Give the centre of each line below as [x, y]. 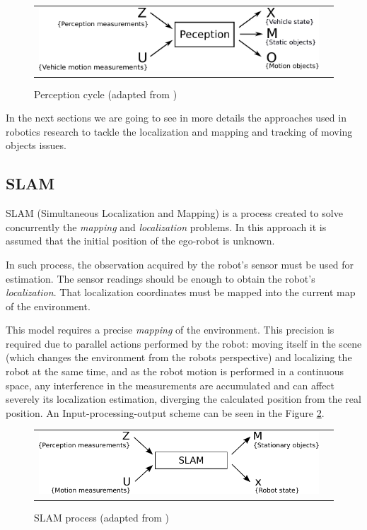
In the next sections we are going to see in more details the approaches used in [176, 118]
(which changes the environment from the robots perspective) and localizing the [179, 357]
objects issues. [36, 145]
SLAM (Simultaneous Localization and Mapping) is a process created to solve [174, 213]
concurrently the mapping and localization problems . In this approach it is [166, 226]
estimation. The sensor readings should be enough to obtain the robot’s [161, 278]
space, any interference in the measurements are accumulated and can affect [170, 385]
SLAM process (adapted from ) [101, 517]
